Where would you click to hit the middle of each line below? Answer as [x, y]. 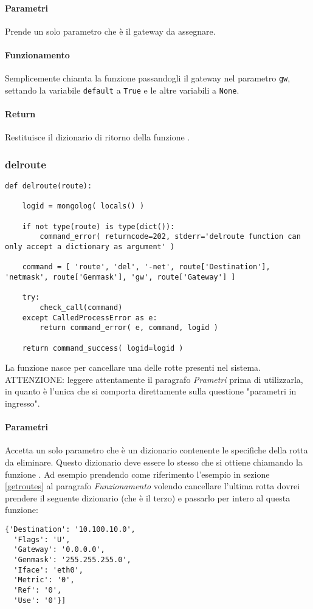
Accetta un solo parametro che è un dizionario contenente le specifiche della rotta [156, 450]
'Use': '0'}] [40, 600]
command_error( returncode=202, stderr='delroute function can [170, 237]
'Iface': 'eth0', [48, 570]
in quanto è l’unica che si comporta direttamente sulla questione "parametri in [151, 391]
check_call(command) [81, 307]
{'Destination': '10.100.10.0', [70, 529]
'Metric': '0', [44, 580]
